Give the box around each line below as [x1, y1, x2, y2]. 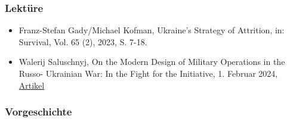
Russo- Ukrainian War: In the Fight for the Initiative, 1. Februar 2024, [18, 67, 278, 79]
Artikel [18, 79, 45, 91]
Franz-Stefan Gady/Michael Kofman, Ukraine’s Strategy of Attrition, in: [18, 24, 285, 36]
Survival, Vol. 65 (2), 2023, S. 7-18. [18, 35, 147, 48]
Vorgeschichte [5, 104, 72, 119]
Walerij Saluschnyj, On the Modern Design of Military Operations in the [18, 55, 285, 68]
